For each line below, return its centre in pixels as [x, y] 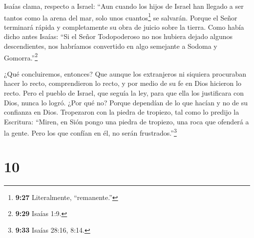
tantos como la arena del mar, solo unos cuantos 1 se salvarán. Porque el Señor [121, 17]
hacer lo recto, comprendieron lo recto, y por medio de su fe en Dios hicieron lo [123, 83]
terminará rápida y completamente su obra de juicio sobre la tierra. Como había [124, 27]
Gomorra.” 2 [21, 57]
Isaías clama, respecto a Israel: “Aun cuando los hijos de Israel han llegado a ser [124, 6]
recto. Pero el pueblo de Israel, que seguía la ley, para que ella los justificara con [124, 93]
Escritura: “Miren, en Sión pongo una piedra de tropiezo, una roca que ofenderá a [127, 121]
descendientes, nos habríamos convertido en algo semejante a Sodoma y [111, 46]
